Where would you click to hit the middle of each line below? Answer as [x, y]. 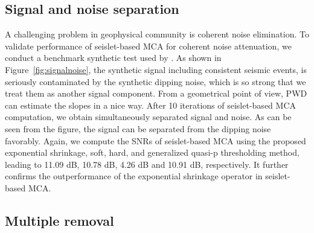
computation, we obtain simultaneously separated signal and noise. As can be [148, 117]
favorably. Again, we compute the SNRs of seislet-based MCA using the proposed [155, 140]
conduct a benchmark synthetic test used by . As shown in [113, 58]
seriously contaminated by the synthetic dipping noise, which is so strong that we [155, 81]
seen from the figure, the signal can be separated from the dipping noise [138, 128]
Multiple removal [59, 220]
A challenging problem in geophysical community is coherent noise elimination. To [157, 34]
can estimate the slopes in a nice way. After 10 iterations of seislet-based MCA [150, 105]
